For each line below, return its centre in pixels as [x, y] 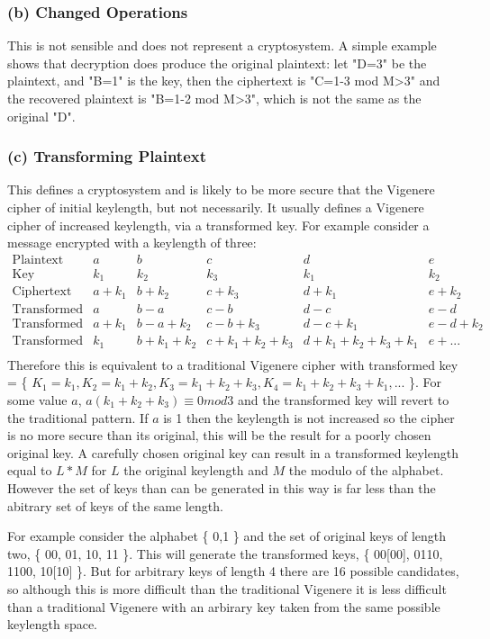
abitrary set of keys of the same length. [115, 505]
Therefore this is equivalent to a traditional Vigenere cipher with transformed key [233, 364]
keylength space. [53, 624]
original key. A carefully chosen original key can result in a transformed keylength [233, 452]
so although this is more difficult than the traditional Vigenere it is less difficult [227, 588]
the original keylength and [196, 470]
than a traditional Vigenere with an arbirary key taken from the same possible [224, 606]
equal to [30, 470]
